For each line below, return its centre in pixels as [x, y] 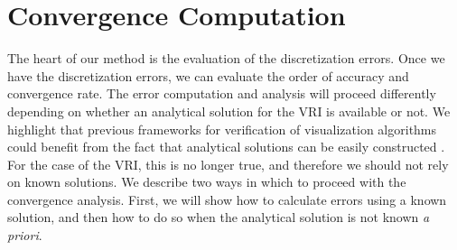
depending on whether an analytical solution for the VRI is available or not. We [229, 111]
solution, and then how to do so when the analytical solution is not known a [219, 217]
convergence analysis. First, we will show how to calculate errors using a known [227, 199]
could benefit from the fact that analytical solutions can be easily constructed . [226, 147]
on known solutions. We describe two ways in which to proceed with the [207, 182]
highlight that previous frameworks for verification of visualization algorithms [222, 129]
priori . [25, 235]
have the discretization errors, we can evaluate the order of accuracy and [208, 75]
